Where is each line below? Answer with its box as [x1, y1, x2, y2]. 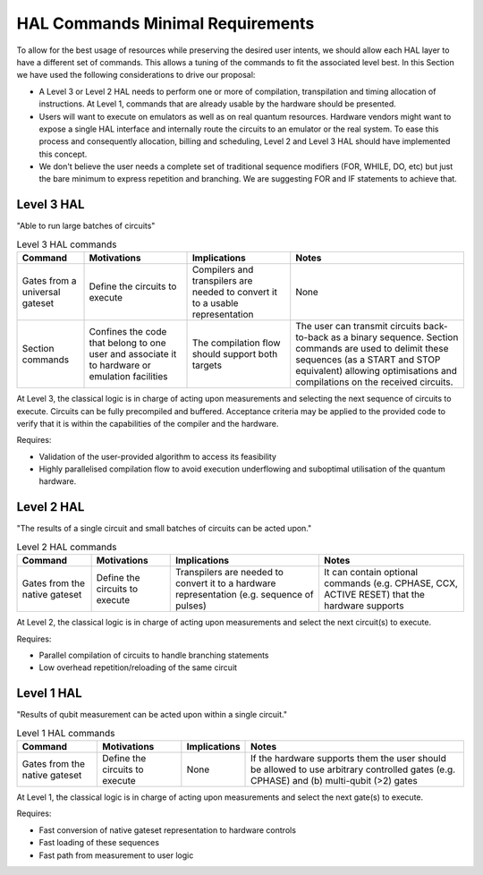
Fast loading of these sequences [38, 837, 160, 848]
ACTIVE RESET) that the [323, 589, 425, 601]
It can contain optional [323, 566, 419, 579]
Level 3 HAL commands [16, 238, 117, 251]
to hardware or [89, 359, 151, 371]
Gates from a [21, 275, 77, 287]
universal [21, 286, 61, 299]
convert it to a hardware [174, 577, 276, 590]
